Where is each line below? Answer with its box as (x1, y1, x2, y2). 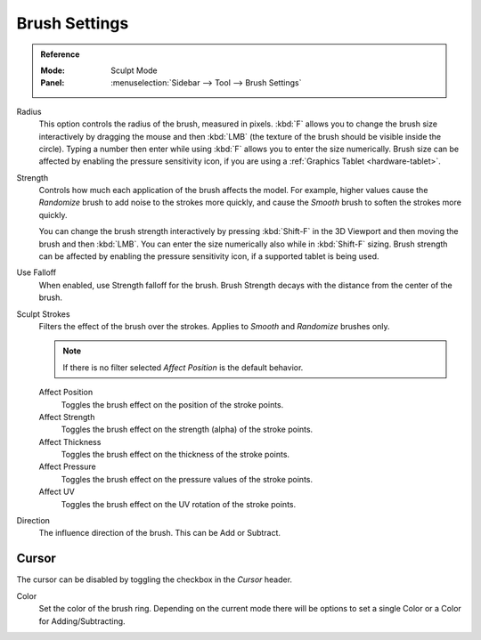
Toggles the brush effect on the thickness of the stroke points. (61, 450, 289, 460)
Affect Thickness (38, 436, 102, 447)
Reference (40, 49, 80, 60)
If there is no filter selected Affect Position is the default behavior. (62, 361, 304, 373)
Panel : (40, 77, 65, 88)
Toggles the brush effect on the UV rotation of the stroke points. (61, 498, 297, 509)
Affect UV (38, 486, 75, 498)
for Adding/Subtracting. (38, 615, 126, 627)
